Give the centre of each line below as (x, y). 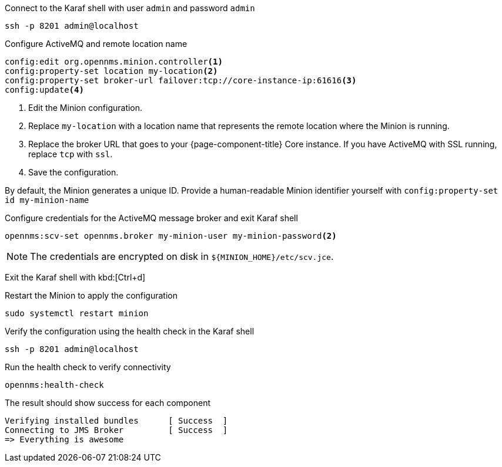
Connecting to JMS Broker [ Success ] (116, 430)
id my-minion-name (47, 200)
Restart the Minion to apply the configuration (91, 295)
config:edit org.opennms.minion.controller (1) (114, 62)
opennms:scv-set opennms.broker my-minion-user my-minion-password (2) (171, 236)
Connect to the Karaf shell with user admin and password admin (130, 8)
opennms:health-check (54, 385)
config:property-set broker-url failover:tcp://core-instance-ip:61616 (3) (181, 80)
